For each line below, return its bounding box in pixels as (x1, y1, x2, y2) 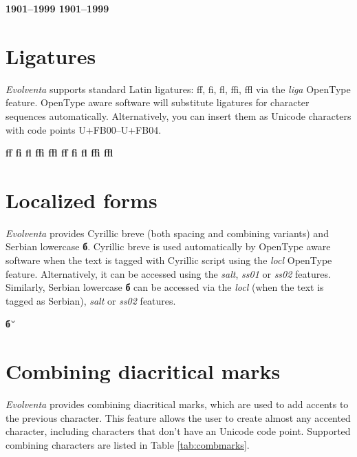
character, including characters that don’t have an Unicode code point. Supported (6, 424, 351, 438)
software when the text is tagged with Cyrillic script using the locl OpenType (6, 253, 332, 267)
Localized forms (6, 185, 158, 214)
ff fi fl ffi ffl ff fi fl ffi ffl (6, 145, 113, 160)
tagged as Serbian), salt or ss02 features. (6, 293, 176, 307)
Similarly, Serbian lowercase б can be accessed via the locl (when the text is (6, 280, 324, 294)
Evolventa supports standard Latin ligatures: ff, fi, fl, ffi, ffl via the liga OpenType (6, 81, 351, 96)
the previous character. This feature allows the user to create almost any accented (6, 410, 351, 425)
